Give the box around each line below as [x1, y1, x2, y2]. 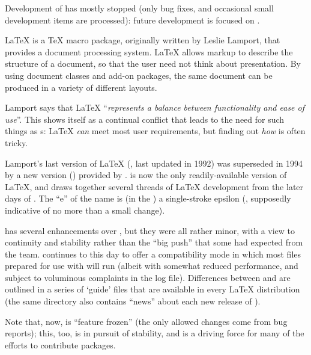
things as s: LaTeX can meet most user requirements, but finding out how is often [5, 125, 306, 137]
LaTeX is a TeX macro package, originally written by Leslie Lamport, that [5, 34, 280, 46]
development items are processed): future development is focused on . [5, 13, 260, 26]
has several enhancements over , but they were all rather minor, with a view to [5, 224, 295, 236]
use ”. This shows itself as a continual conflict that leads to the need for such [5, 113, 285, 125]
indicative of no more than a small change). [5, 203, 165, 216]
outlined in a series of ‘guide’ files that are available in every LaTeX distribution [5, 283, 300, 295]
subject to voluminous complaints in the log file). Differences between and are [5, 271, 291, 283]
